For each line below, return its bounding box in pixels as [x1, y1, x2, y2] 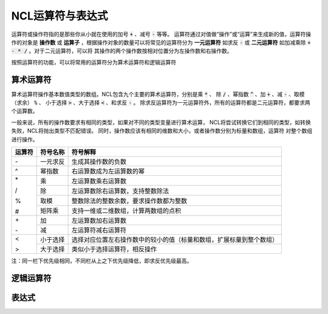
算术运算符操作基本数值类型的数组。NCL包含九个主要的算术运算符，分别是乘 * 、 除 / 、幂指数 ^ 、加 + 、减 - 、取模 [11, 90, 305, 97]
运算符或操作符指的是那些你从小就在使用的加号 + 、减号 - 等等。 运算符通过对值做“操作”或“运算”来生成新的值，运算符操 [11, 30, 312, 38]
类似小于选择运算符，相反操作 [71, 245, 157, 253]
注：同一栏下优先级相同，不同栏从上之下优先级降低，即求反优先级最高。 [11, 257, 193, 264]
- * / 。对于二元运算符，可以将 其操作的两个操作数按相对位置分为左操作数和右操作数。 [11, 47, 233, 55]
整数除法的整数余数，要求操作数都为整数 [71, 197, 188, 205]
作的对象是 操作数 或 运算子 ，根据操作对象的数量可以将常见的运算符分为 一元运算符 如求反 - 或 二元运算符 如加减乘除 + [11, 38, 311, 46]
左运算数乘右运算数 [71, 176, 127, 185]
